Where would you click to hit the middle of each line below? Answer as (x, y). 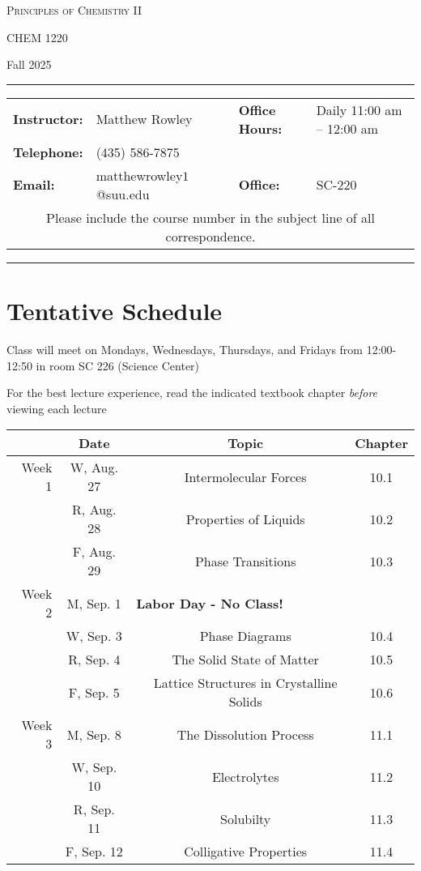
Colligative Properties (246, 852)
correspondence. (210, 236)
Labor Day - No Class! (210, 603)
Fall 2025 (29, 64)
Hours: (260, 128)
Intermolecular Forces (245, 476)
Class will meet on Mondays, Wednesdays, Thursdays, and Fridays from (185, 349)
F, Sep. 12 (94, 852)
